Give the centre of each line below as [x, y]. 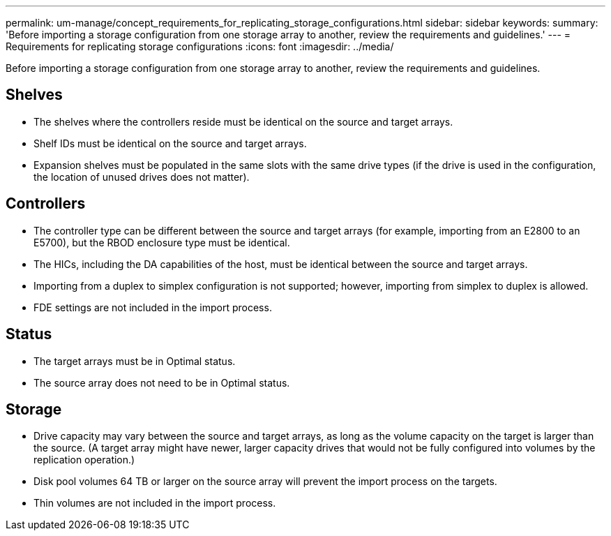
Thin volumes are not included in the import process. [155, 503]
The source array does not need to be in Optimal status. [162, 382]
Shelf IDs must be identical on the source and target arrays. [170, 143]
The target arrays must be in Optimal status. [135, 361]
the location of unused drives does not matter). [142, 177]
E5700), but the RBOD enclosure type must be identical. [162, 242]
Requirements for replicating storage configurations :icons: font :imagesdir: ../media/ [200, 46]
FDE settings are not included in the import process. [153, 307]
